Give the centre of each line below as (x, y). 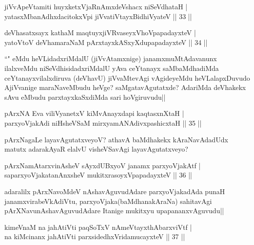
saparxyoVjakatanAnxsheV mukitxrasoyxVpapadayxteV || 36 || (98, 175)
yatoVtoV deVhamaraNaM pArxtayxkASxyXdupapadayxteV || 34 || (106, 42)
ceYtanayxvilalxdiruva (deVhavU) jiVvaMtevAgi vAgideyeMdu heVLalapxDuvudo (127, 78)
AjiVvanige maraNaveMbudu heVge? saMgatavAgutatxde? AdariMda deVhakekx (125, 87)
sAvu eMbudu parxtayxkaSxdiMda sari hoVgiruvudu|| (85, 97)
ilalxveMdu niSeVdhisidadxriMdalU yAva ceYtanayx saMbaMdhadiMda (112, 68)
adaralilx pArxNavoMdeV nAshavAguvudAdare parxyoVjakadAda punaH (115, 191)
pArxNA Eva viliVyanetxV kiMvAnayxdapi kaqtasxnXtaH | (94, 113)
